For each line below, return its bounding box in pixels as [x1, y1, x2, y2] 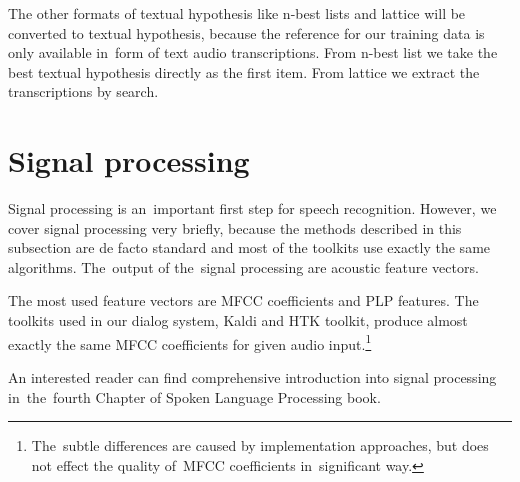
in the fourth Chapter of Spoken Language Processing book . [8, 386, 381, 407]
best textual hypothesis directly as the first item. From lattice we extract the [8, 61, 480, 82]
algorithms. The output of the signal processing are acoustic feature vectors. [8, 256, 479, 277]
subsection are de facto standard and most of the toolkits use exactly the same [8, 237, 491, 258]
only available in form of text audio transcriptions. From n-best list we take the [8, 42, 498, 63]
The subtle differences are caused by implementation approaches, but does [31, 435, 489, 456]
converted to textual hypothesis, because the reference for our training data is [8, 22, 485, 43]
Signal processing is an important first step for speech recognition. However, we [8, 198, 497, 219]
